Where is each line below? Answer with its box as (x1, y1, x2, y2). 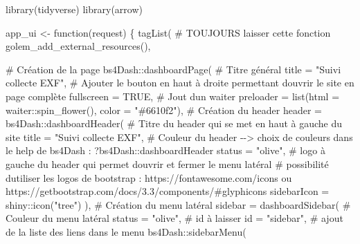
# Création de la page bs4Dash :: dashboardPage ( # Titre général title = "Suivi (6, 62, 341, 76)
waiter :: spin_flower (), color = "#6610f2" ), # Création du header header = (6, 102, 322, 117)
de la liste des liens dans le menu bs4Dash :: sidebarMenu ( (6, 224, 246, 238)
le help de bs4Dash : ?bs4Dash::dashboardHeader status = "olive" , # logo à (6, 143, 325, 158)
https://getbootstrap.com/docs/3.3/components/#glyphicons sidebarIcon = (6, 184, 330, 198)
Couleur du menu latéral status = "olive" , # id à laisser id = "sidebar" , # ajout (6, 211, 343, 225)
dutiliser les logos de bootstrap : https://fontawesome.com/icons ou (6, 170, 292, 185)
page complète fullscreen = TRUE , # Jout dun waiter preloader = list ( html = (6, 88, 340, 103)
